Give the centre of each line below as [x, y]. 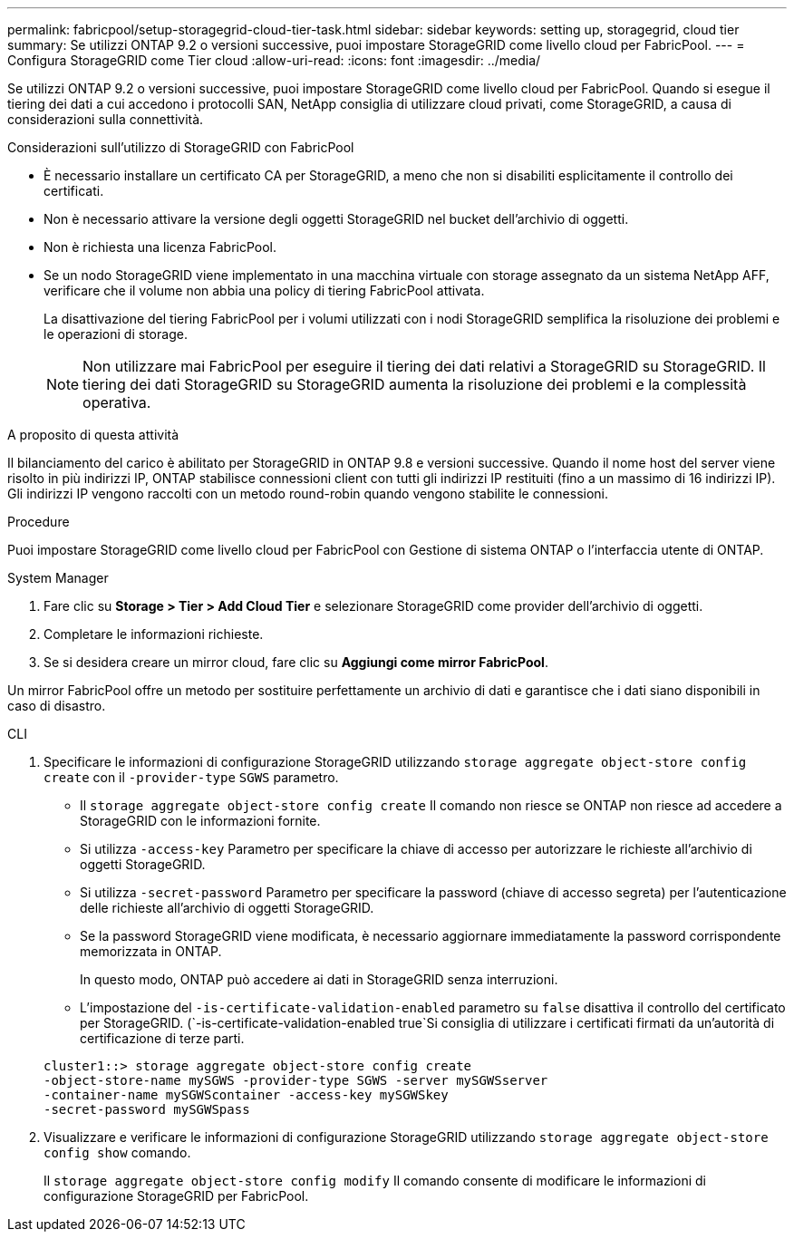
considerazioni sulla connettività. [106, 119]
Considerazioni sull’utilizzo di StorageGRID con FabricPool [181, 147]
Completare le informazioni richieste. [154, 634]
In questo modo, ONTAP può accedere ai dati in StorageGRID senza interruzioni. [319, 979]
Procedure [39, 522]
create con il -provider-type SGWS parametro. [191, 777]
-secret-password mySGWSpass [147, 1109]
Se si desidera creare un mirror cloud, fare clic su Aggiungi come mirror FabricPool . [296, 662]
